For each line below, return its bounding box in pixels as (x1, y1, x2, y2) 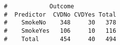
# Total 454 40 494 (4, 35, 117, 43)
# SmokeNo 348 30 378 (4, 19, 117, 26)
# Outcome (4, 3, 74, 10)
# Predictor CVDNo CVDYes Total (4, 11, 117, 18)
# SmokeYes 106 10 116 (4, 27, 117, 34)
